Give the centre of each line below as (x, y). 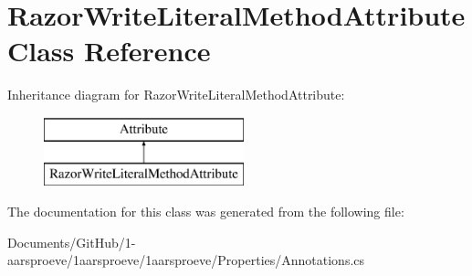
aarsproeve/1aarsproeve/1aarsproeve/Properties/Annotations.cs (186, 260)
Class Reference (109, 51)
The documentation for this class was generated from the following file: (206, 212)
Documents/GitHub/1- (72, 242)
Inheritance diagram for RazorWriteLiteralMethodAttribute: (176, 95)
